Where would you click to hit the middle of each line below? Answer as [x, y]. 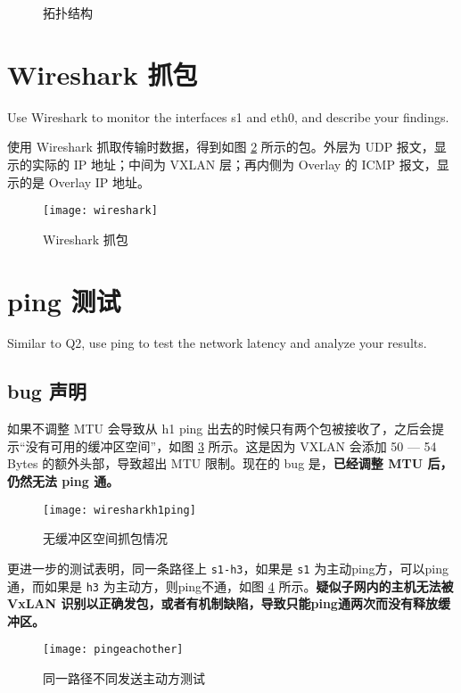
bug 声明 [47, 391]
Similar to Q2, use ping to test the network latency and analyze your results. [217, 343]
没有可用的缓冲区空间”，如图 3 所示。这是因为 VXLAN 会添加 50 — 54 [231, 445]
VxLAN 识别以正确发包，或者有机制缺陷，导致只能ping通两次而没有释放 [222, 603]
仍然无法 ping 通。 [63, 481]
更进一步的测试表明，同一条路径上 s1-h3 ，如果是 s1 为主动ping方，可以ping [228, 568]
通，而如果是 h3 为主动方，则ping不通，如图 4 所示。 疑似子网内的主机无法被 [230, 586]
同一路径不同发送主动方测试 [124, 678]
